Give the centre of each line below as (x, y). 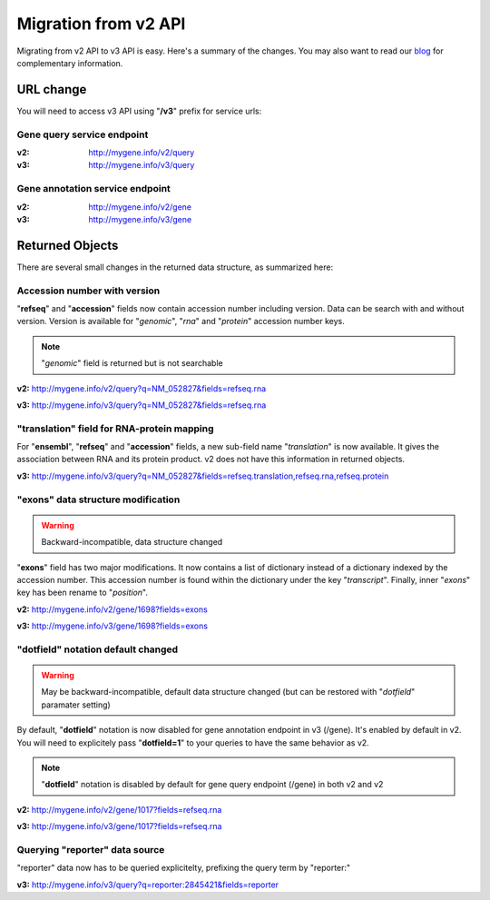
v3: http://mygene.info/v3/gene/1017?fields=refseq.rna (119, 826)
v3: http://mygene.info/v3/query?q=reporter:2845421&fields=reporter (148, 885)
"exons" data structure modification (98, 499)
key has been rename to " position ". (83, 593)
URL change (52, 89)
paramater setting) (76, 705)
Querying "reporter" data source (91, 849)
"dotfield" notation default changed (98, 649)
